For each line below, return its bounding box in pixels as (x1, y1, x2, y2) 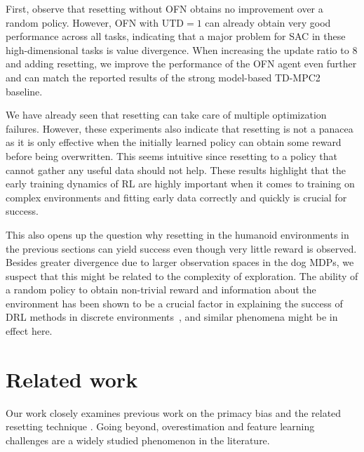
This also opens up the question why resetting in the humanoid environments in (6, 227, 349, 241)
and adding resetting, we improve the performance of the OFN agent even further (6, 56, 357, 71)
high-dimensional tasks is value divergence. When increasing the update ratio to (6, 42, 349, 57)
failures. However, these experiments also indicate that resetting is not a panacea (6, 121, 353, 135)
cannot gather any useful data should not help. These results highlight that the (6, 162, 346, 177)
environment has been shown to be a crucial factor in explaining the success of (6, 295, 343, 310)
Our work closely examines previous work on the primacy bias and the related (6, 405, 342, 420)
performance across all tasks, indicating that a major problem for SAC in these (6, 29, 346, 44)
